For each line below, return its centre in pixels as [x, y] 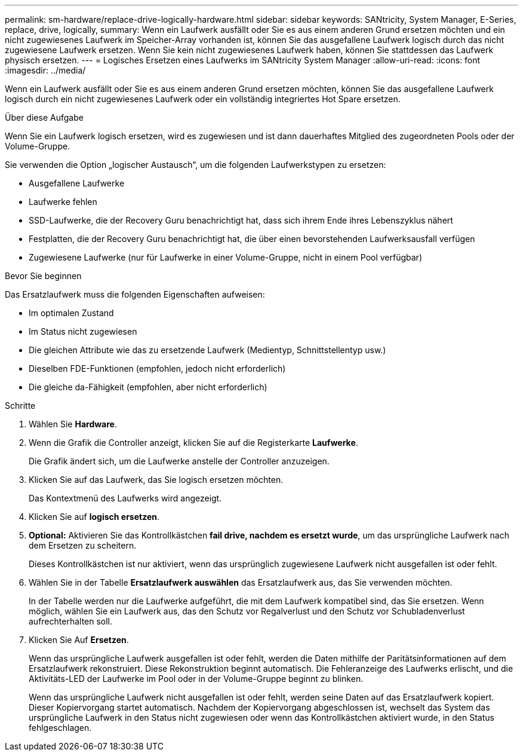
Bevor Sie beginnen [43, 276]
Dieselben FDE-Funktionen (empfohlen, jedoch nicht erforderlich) [157, 368]
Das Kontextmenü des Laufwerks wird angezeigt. [125, 498]
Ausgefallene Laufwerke [77, 183]
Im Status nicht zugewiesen [83, 331]
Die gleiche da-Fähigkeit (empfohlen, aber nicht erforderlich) [148, 387]
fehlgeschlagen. [60, 728]
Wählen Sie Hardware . [73, 424]
